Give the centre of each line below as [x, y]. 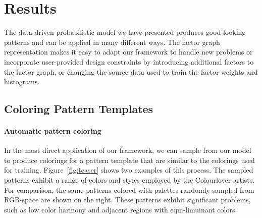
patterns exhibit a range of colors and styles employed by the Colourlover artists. [129, 180]
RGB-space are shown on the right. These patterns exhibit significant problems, [127, 200]
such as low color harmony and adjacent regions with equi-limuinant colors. [121, 209]
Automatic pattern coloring [53, 131]
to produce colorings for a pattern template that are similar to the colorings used [129, 160]
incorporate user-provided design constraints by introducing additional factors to [129, 61]
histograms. [22, 81]
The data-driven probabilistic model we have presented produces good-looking [125, 32]
